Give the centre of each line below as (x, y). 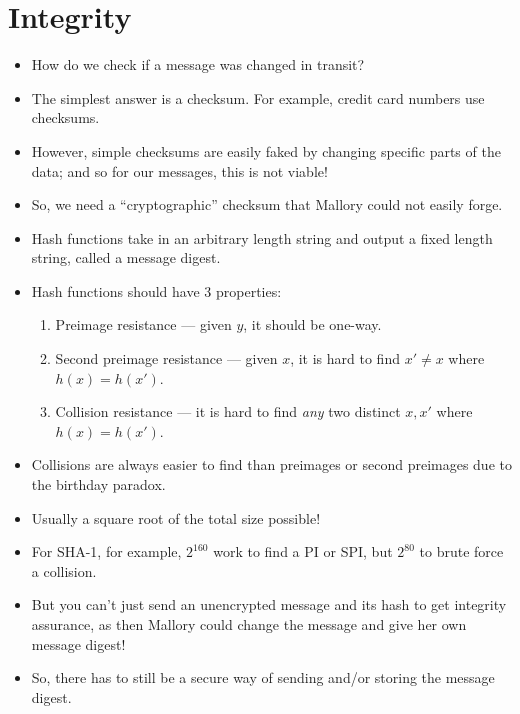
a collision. (64, 570)
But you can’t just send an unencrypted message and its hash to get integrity (269, 604)
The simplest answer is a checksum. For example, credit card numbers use (258, 97)
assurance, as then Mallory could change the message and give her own (249, 624)
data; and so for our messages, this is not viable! (179, 170)
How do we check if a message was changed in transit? (198, 64)
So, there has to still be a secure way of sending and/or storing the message (263, 677)
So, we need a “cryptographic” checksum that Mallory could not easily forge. (267, 204)
